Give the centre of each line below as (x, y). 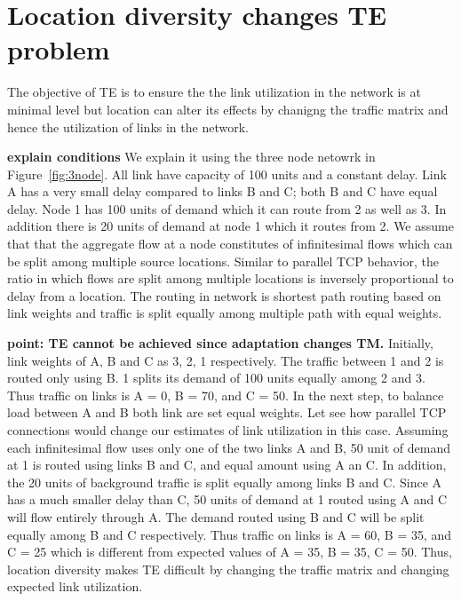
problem (59, 49)
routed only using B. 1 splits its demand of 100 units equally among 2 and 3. (216, 378)
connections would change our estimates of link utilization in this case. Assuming (228, 430)
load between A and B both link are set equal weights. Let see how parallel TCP (227, 412)
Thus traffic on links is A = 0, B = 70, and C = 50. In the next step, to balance (226, 395)
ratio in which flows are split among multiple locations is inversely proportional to (230, 278)
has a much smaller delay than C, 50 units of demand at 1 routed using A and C (227, 499)
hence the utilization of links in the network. (128, 127)
